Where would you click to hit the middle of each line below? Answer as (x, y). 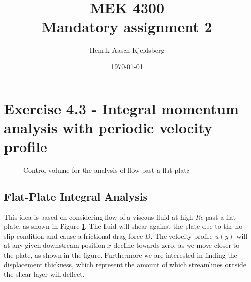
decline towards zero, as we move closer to (177, 245)
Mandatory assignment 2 (127, 27)
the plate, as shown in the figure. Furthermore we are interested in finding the (121, 254)
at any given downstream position (55, 245)
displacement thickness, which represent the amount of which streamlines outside (125, 264)
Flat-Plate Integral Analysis (76, 196)
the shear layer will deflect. (44, 274)
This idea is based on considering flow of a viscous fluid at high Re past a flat (120, 216)
